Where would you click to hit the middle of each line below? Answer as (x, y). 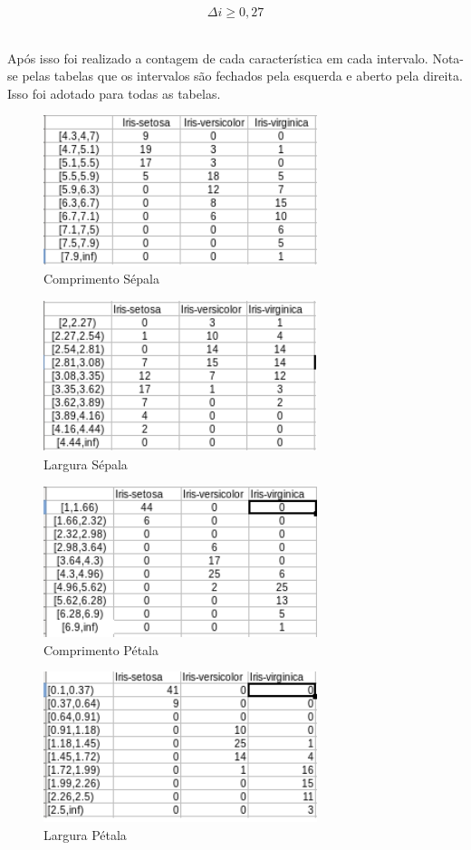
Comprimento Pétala (101, 649)
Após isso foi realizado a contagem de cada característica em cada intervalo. (218, 58)
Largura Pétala (85, 834)
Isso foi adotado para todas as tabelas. (114, 93)
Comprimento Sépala (101, 279)
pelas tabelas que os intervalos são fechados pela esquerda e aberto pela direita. (242, 76)
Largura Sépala (86, 464)
